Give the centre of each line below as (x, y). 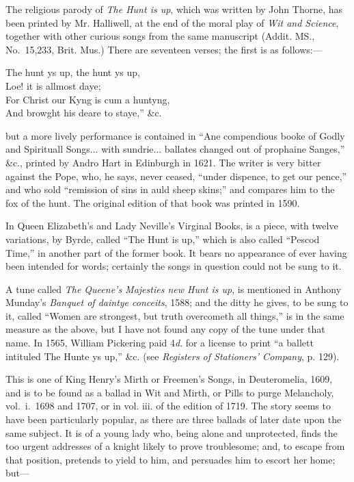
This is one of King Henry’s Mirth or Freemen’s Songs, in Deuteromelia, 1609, (169, 379)
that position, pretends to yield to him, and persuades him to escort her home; (171, 459)
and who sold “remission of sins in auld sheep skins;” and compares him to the (170, 189)
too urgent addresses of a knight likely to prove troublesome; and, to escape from (175, 446)
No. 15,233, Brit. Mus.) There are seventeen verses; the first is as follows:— (164, 49)
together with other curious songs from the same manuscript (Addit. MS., (160, 36)
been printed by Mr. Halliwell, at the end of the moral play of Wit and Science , (172, 22)
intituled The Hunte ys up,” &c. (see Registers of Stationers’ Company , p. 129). (173, 356)
